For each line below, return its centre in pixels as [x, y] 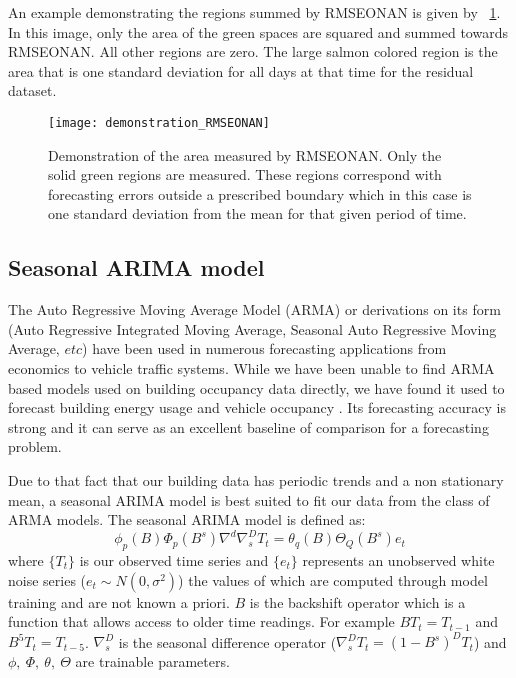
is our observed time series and [174, 560]
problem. [35, 446]
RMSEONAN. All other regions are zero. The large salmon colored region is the [253, 51]
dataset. [32, 90]
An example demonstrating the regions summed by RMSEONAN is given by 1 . [254, 12]
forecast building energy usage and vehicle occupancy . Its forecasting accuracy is [257, 407]
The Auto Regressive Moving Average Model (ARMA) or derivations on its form [254, 309]
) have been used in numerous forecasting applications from [264, 348]
